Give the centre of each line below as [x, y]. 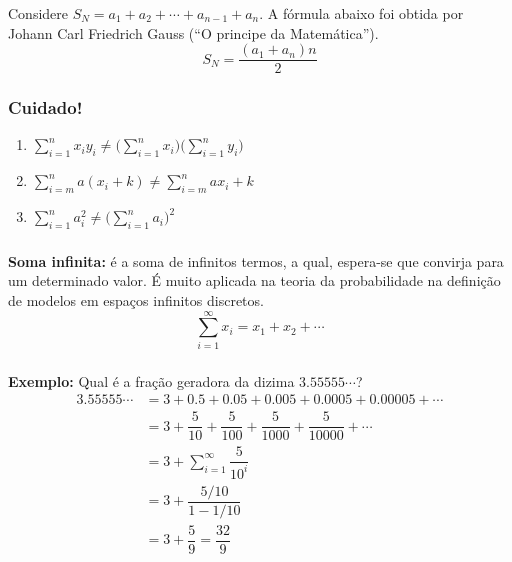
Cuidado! [45, 107]
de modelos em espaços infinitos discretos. [136, 299]
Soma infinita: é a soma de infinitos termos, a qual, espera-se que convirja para [256, 260]
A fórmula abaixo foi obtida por [365, 13]
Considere [38, 13]
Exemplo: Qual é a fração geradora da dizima [151, 380]
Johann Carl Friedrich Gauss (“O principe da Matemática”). [193, 32]
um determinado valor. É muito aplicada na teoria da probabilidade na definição [254, 280]
